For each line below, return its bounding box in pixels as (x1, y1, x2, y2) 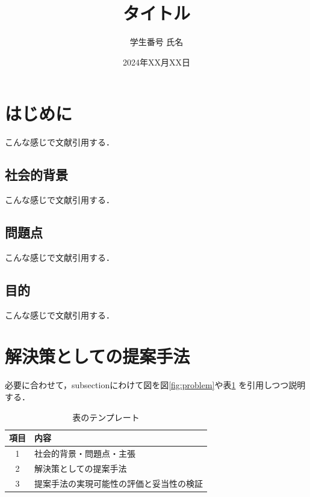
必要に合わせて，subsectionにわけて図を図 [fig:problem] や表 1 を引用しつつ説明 (5, 379, 306, 391)
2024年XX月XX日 (123, 55, 190, 68)
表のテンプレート (72, 410, 140, 423)
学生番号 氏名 (129, 35, 184, 48)
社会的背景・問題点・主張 (34, 447, 135, 459)
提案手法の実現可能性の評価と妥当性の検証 (34, 477, 203, 489)
